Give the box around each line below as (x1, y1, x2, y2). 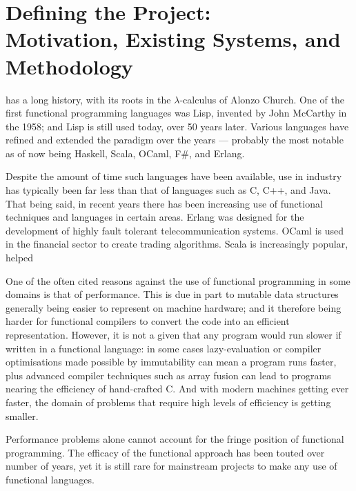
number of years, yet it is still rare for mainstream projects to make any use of (6, 459, 337, 473)
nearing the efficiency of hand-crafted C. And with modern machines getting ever (6, 381, 349, 396)
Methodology (6, 52, 133, 80)
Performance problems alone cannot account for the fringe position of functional (6, 432, 344, 446)
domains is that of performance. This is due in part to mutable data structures (6, 287, 339, 301)
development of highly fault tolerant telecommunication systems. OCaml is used (6, 223, 344, 237)
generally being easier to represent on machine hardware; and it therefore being (6, 300, 342, 314)
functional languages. (6, 472, 95, 486)
